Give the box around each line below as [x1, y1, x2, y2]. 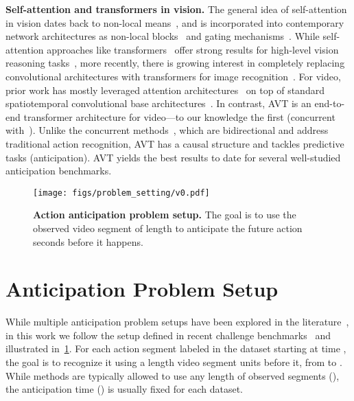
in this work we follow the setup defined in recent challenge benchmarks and [5, 328, 331, 342]
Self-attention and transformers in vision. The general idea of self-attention [5, 2, 347, 16]
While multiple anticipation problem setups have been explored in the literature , [5, 314, 349, 329]
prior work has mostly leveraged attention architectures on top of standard [5, 82, 324, 97]
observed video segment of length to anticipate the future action [33, 220, 303, 235]
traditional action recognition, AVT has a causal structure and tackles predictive [5, 136, 344, 150]
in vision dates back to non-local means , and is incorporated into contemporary [5, 15, 344, 30]
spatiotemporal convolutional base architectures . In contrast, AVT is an [5, 96, 311, 111]
